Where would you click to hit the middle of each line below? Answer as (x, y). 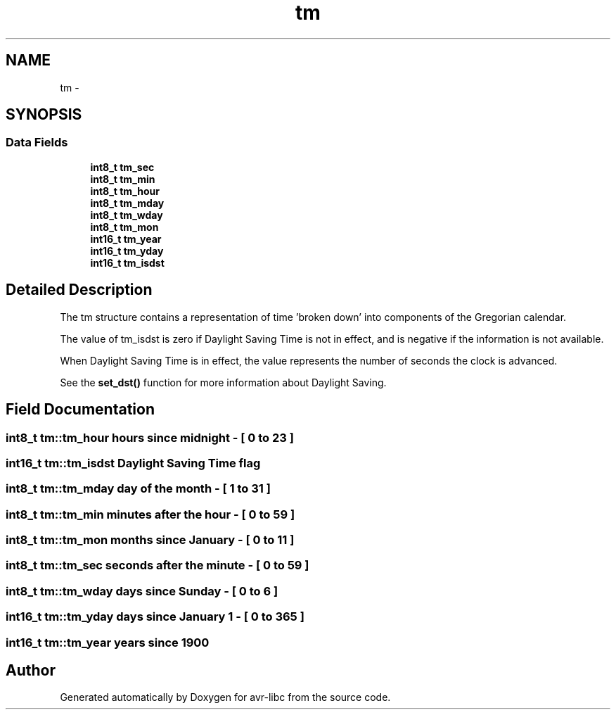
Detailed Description (79, 290)
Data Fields (37, 143)
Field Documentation (80, 410)
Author (31, 670)
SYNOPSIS (44, 115)
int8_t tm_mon (124, 227)
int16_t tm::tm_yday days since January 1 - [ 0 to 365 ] (155, 617)
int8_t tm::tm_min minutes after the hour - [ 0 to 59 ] (150, 514)
